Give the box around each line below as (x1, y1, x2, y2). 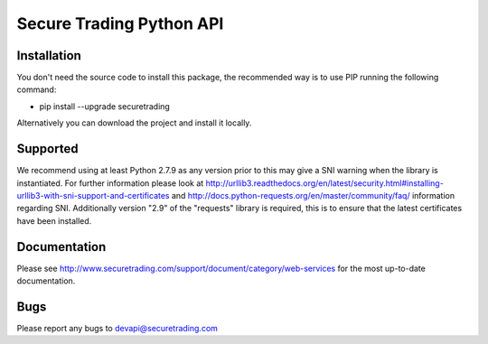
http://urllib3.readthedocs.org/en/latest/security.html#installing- (205, 177, 445, 189)
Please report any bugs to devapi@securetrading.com (16, 322, 219, 333)
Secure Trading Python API (16, 14, 224, 33)
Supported (16, 141, 79, 157)
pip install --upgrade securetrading (39, 100, 171, 112)
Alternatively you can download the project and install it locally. (16, 117, 252, 128)
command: (16, 84, 57, 95)
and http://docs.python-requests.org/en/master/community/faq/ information (171, 190, 455, 200)
